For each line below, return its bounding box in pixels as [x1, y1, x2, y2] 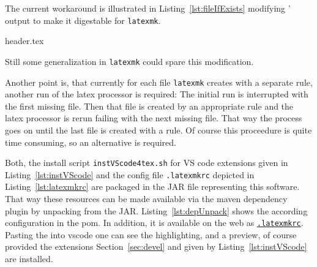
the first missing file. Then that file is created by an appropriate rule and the [5, 99, 294, 112]
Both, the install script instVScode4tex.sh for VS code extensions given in [5, 156, 288, 169]
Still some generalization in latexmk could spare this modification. [5, 55, 254, 67]
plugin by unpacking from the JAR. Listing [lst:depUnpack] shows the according [5, 204, 308, 217]
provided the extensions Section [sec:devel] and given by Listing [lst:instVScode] [5, 240, 307, 253]
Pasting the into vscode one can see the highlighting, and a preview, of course [5, 228, 297, 241]
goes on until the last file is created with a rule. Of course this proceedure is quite [5, 123, 312, 136]
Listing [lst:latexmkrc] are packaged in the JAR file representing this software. [5, 180, 300, 193]
